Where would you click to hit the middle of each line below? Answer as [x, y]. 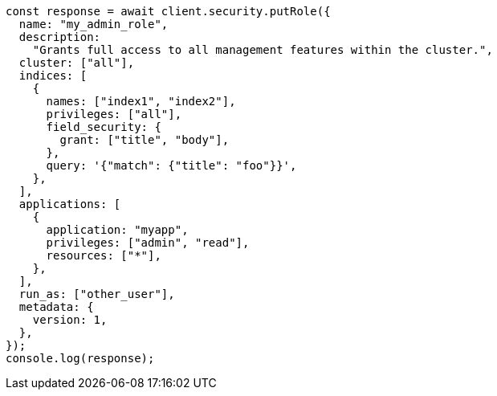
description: [60, 37]
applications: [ [70, 204]
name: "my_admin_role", [94, 24]
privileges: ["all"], [114, 114]
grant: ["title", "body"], [145, 140]
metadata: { [56, 307]
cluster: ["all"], [77, 63]
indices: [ [53, 76]
